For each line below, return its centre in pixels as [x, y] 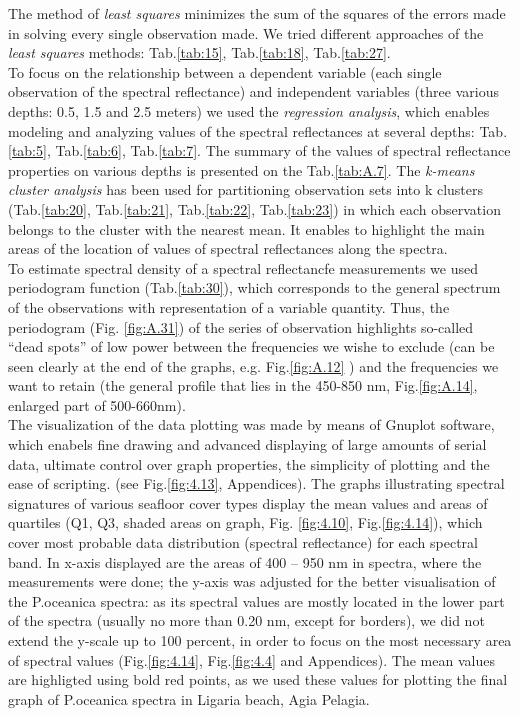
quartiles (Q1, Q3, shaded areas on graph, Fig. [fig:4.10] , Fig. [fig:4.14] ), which [245, 522]
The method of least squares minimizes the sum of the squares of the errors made [257, 13]
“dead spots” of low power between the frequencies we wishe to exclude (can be [251, 346]
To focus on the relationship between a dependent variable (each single [225, 71]
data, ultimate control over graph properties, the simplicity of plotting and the [249, 463]
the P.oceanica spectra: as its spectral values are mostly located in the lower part [256, 600]
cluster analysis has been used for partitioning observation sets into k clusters [246, 189]
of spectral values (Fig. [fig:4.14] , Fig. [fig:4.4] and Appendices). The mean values [251, 659]
